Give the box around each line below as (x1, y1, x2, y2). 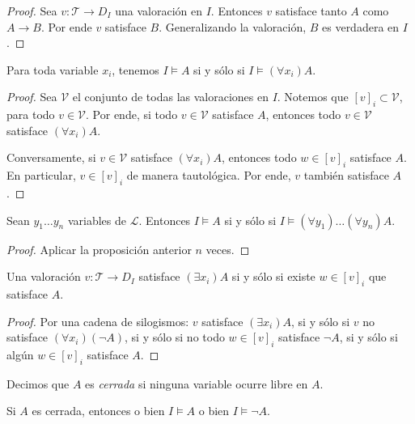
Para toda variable (6, 61, 99, 78)
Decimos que (6, 375, 70, 392)
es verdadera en (322, 18, 400, 35)
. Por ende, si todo (86, 106, 178, 123)
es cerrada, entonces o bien (32, 402, 165, 419)
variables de (67, 211, 127, 228)
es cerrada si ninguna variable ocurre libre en (85, 375, 308, 392)
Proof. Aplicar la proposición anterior (6, 240, 192, 257)
